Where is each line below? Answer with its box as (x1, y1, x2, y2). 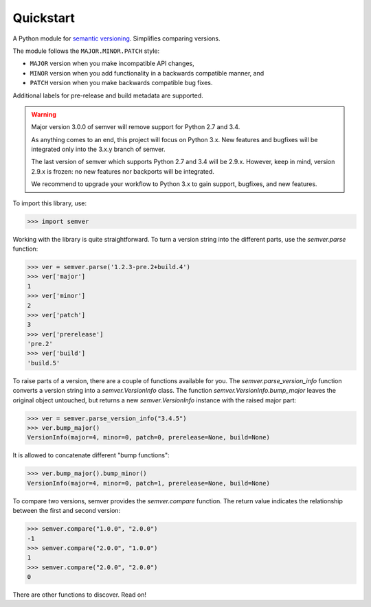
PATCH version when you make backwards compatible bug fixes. (30, 79, 213, 87)
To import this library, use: (12, 199, 87, 207)
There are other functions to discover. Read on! (12, 591, 147, 599)
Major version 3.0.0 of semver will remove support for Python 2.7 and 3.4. (31, 123, 240, 131)
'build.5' (27, 359, 60, 367)
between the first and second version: (12, 507, 120, 515)
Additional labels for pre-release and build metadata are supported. (12, 91, 204, 100)
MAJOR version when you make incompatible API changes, (30, 59, 195, 68)
